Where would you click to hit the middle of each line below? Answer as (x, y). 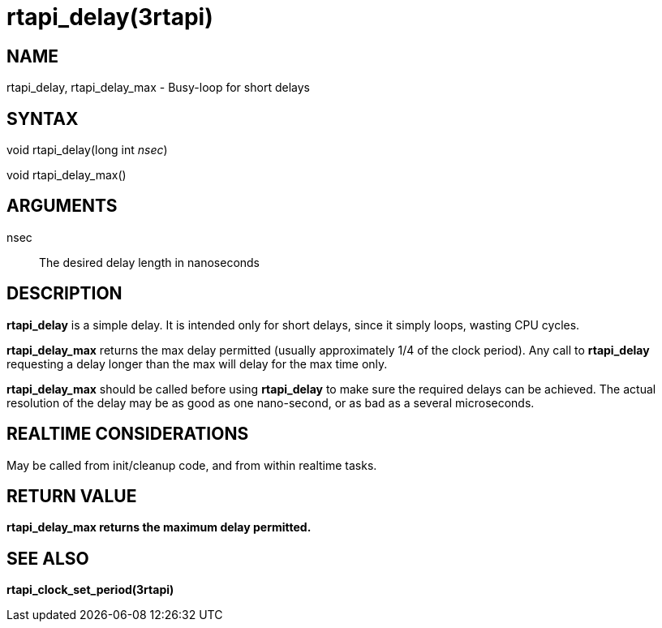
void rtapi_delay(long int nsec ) (87, 150)
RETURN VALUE (72, 496)
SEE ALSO (48, 558)
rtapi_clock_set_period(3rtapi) (90, 590)
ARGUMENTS (62, 206)
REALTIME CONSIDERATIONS (128, 434)
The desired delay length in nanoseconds (150, 262)
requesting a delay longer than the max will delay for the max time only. (197, 363)
